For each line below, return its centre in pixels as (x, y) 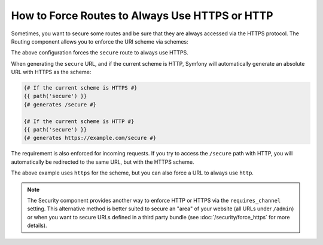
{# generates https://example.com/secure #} (90, 138)
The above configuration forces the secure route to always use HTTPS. (100, 53)
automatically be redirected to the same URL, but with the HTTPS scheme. (103, 162)
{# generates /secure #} (60, 104)
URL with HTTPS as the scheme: (51, 72)
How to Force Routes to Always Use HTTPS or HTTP (142, 16)
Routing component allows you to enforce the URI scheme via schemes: (100, 41)
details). (37, 226)
